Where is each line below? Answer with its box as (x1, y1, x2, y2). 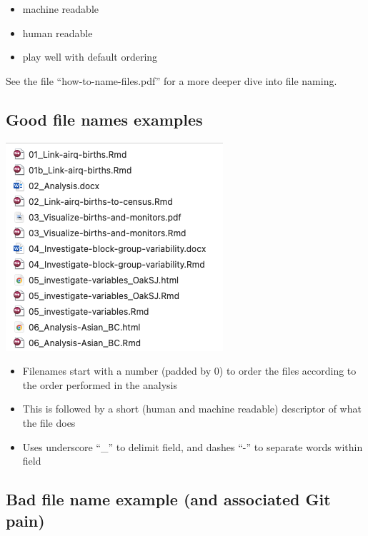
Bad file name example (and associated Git (6, 488, 331, 510)
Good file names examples (6, 108, 203, 130)
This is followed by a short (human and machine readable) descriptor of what (22, 401, 362, 416)
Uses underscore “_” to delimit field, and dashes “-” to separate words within (22, 439, 363, 454)
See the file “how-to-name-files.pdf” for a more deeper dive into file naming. (6, 73, 337, 88)
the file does (22, 415, 76, 430)
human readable (22, 25, 93, 40)
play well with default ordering (22, 49, 158, 64)
